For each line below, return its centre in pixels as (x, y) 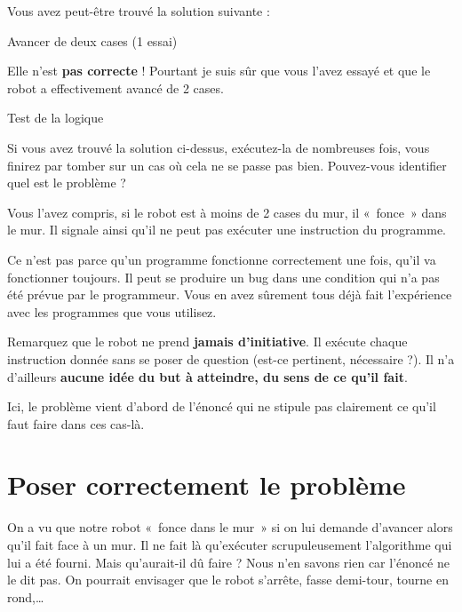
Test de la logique (56, 118)
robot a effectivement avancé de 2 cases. (115, 87)
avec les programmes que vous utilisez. (112, 311)
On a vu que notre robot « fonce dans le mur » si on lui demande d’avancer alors (230, 527)
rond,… (26, 596)
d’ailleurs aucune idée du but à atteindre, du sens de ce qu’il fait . (207, 376)
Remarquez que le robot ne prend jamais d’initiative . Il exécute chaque (207, 342)
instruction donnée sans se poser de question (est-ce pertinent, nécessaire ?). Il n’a (231, 358)
